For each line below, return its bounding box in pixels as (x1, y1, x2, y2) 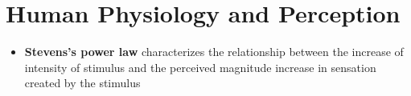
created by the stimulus (24, 74, 141, 91)
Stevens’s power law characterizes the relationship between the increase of (24, 43, 404, 60)
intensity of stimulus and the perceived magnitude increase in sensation (24, 58, 376, 75)
